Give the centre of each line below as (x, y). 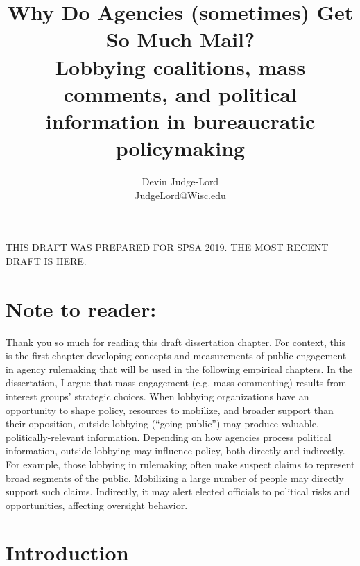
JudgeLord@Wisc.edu (180, 195)
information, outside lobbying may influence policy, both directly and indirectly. (175, 451)
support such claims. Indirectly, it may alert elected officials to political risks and (178, 491)
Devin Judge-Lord (180, 181)
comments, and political (180, 93)
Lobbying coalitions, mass (180, 66)
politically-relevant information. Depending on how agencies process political (169, 437)
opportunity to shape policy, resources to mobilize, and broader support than (170, 410)
